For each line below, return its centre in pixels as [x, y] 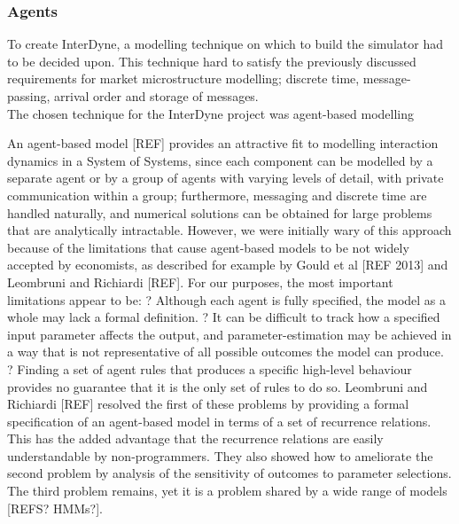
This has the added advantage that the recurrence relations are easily [195, 438]
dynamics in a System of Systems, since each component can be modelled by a [220, 160]
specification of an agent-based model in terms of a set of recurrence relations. [219, 421]
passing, [29, 96]
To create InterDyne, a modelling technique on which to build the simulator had [225, 44]
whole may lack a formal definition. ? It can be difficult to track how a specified [224, 317]
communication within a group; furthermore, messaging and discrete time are [217, 195]
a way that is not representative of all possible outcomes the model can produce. [226, 352]
